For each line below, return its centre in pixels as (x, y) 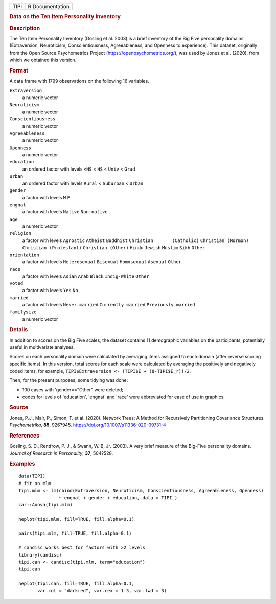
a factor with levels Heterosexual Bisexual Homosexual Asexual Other (102, 262)
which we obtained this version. (43, 60)
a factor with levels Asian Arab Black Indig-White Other (86, 276)
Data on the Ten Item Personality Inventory (65, 17)
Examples (22, 464)
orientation (24, 255)
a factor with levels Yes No (50, 291)
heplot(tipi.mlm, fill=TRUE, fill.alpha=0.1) (77, 519)
